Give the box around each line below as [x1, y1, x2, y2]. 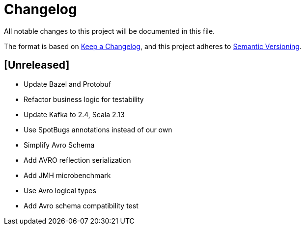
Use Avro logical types [24, 186, 96, 195]
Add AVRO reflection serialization [24, 155, 131, 164]
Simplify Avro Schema [24, 140, 95, 149]
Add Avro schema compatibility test [24, 201, 139, 210]
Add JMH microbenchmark [24, 171, 111, 179]
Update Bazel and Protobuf [24, 79, 111, 88]
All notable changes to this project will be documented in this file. [4, 26, 215, 35]
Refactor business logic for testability [24, 95, 144, 103]
